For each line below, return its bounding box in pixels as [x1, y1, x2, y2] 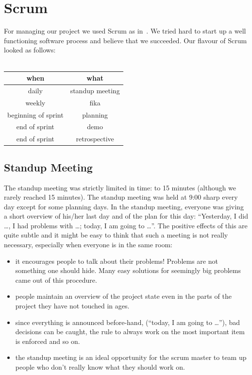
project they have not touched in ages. [15, 301, 130, 311]
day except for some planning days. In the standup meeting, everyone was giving [4, 201, 244, 211]
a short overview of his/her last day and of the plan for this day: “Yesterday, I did [4, 211, 249, 221]
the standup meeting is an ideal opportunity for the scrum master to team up [15, 352, 247, 362]
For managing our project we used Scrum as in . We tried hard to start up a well [4, 26, 246, 36]
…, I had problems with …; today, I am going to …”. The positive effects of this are [4, 220, 248, 230]
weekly [25, 97, 46, 107]
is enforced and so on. [15, 336, 80, 346]
